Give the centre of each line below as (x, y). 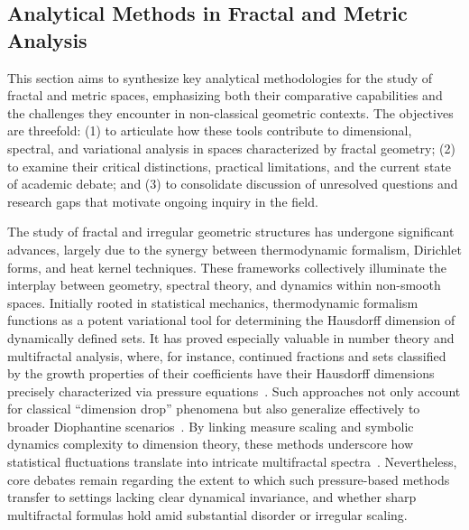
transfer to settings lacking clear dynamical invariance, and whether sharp (212, 497)
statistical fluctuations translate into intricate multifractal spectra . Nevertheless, (232, 462)
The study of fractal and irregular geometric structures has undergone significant (231, 232)
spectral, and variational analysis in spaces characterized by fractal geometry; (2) (231, 148)
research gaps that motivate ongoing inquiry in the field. (163, 201)
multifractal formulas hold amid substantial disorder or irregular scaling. (207, 514)
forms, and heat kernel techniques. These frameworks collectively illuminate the (227, 267)
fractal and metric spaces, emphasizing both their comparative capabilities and (225, 95)
